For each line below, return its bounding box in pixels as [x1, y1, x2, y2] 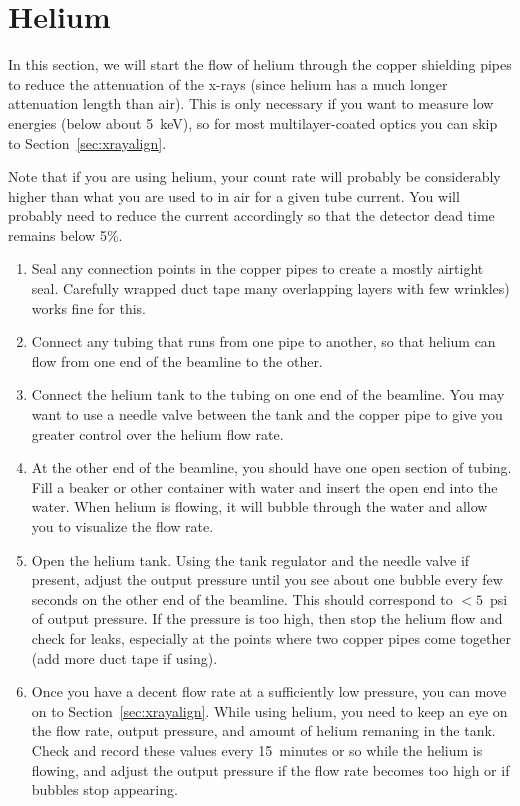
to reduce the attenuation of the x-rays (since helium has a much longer [8, 73, 448, 94]
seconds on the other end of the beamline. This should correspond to [31, 588, 453, 609]
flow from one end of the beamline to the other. [31, 350, 323, 371]
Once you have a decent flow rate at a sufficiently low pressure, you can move [31, 681, 507, 702]
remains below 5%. [8, 224, 123, 245]
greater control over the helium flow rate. [31, 423, 284, 444]
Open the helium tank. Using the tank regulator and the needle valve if [31, 549, 470, 570]
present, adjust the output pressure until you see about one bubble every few [31, 569, 503, 590]
